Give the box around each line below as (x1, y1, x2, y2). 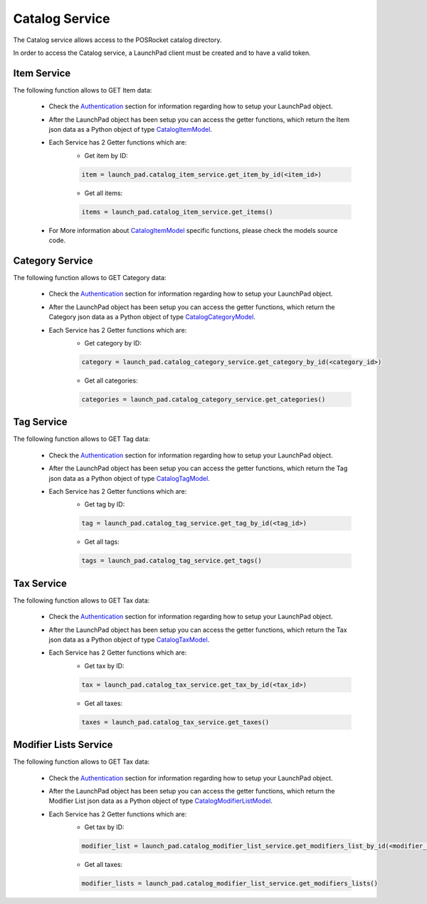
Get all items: (84, 189, 123, 197)
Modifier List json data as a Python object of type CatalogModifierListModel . (48, 796, 273, 805)
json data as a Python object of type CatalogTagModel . (48, 474, 210, 482)
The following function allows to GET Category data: (13, 274, 167, 282)
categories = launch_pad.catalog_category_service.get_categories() (81, 395, 326, 403)
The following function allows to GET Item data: (13, 85, 152, 94)
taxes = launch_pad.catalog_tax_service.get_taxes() (81, 718, 270, 726)
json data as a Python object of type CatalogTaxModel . (48, 635, 210, 644)
